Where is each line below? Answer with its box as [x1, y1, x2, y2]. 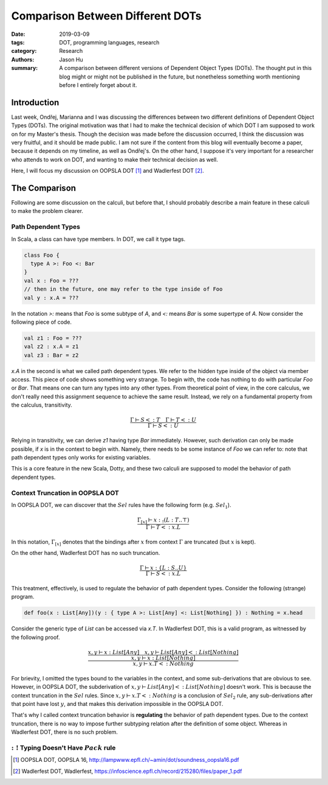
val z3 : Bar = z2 [24, 352, 79, 358]
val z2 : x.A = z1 [24, 343, 79, 350]
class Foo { [24, 251, 60, 259]
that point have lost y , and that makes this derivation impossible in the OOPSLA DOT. [11, 700, 224, 707]
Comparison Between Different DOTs [11, 9, 202, 23]
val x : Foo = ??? [24, 277, 79, 284]
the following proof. [11, 633, 60, 641]
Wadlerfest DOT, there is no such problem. [11, 728, 118, 736]
